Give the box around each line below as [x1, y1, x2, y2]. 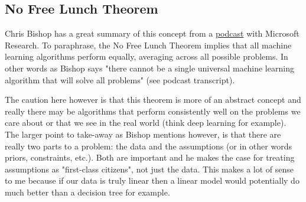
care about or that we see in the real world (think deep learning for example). [5, 116, 287, 129]
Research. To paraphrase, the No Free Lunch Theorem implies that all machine [5, 38, 292, 51]
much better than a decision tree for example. [5, 185, 170, 198]
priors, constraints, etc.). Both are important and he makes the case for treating [5, 151, 295, 164]
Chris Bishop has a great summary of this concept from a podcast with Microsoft [5, 27, 300, 40]
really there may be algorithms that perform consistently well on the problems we [5, 105, 301, 117]
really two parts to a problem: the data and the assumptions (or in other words [5, 139, 292, 152]
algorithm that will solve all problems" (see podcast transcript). [5, 73, 235, 86]
